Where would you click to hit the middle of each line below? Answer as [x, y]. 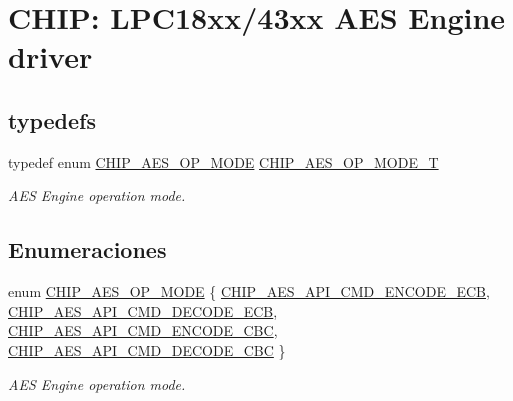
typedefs [52, 119]
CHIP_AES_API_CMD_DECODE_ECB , [143, 310]
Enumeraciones [87, 249]
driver [50, 56]
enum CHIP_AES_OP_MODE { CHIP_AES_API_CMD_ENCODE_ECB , [249, 291]
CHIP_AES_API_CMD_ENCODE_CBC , [143, 330]
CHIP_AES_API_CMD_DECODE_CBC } [147, 349]
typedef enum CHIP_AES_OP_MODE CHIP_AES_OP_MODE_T [223, 161]
